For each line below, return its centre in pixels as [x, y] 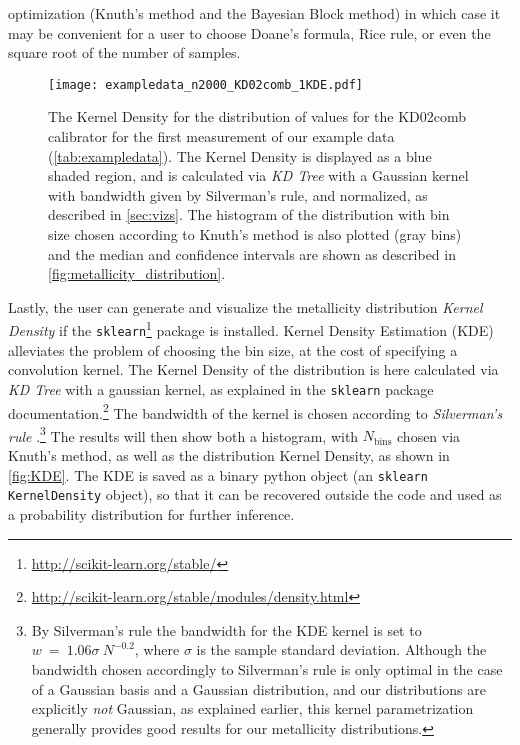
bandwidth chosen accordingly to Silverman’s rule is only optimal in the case [267, 668]
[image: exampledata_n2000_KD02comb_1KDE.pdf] [205, 84]
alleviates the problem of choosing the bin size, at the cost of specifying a [233, 349]
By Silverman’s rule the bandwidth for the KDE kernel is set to [226, 629]
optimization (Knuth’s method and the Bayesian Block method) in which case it [254, 13]
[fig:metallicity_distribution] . [137, 273]
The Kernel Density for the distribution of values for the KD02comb [257, 116]
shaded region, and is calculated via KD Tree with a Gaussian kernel [258, 175]
